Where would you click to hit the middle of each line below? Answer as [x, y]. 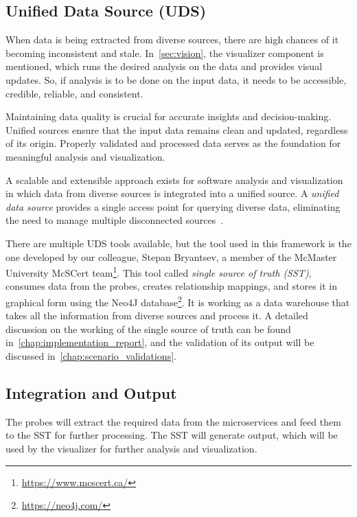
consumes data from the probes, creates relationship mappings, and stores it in [172, 286]
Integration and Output [91, 392]
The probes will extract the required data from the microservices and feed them [173, 421]
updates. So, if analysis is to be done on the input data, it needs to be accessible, [176, 79]
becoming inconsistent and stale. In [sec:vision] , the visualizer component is [165, 53]
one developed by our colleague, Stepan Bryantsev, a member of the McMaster [171, 256]
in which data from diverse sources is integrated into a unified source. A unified [172, 193]
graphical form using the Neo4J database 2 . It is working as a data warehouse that [178, 301]
